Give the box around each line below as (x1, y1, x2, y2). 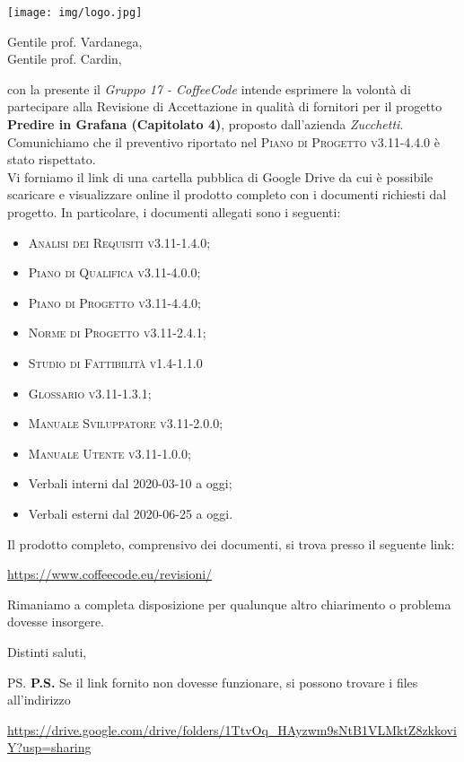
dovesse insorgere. (7, 612, 105, 631)
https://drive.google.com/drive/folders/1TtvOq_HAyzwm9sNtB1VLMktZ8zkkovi (7, 720, 457, 739)
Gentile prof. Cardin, (7, 49, 122, 68)
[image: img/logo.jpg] (7, 6, 143, 19)
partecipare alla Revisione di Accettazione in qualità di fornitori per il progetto (7, 97, 442, 116)
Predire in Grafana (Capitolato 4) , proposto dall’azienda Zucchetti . (7, 115, 404, 134)
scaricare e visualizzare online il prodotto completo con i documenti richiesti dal (7, 185, 447, 204)
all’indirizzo (7, 690, 71, 709)
